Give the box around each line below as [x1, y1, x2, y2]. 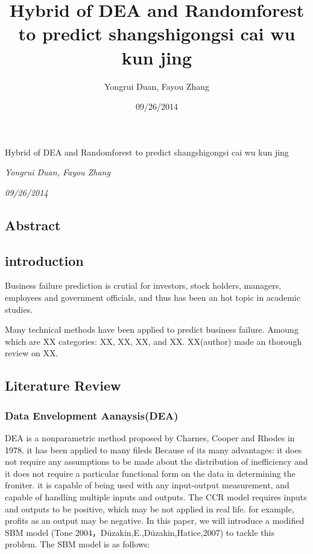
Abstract [5, 215, 61, 234]
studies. [5, 303, 33, 315]
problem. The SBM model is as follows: [5, 538, 150, 550]
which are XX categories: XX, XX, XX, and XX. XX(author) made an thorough [5, 335, 302, 347]
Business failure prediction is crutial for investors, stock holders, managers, [5, 279, 282, 292]
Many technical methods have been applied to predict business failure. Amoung [5, 323, 299, 336]
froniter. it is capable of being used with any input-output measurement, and [5, 479, 289, 491]
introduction [5, 251, 84, 269]
